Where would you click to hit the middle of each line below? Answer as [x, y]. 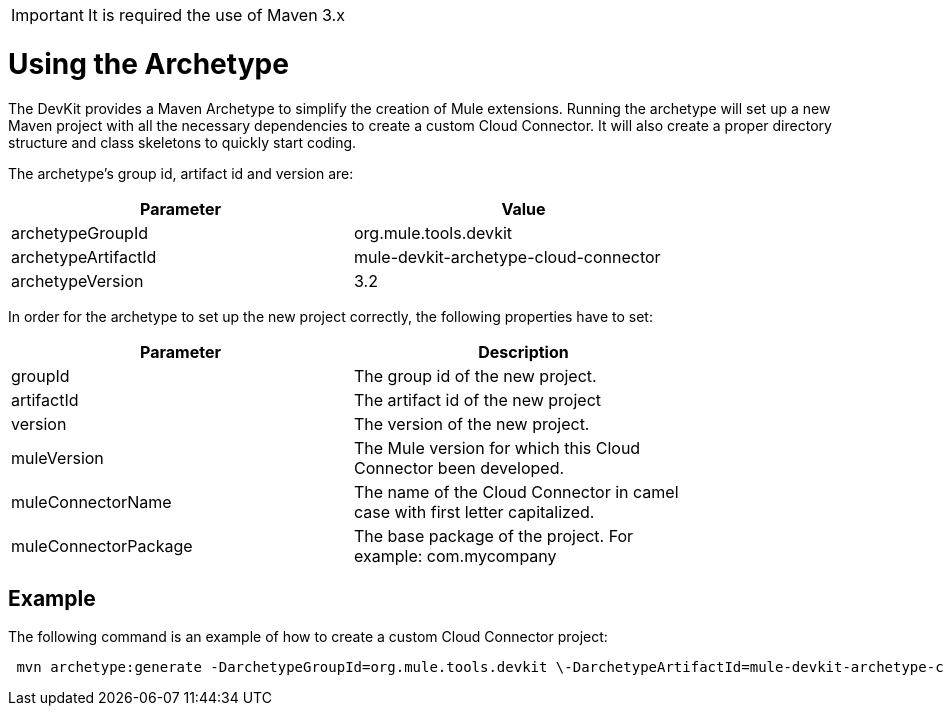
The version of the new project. [472, 423]
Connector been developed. [459, 467]
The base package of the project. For [494, 535]
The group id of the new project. [475, 375]
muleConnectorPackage [102, 545]
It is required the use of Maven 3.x [216, 15]
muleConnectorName [91, 501]
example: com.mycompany [455, 555]
